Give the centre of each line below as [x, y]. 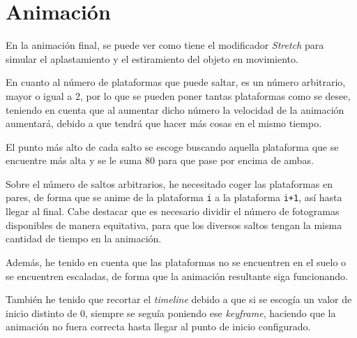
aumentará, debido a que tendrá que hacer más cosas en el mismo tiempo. [164, 123]
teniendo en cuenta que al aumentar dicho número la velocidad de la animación [175, 109]
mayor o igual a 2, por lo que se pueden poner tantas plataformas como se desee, [178, 95]
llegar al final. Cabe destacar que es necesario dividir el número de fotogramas [173, 211]
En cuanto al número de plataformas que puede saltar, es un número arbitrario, [176, 82]
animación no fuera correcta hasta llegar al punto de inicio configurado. [158, 326]
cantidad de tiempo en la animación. [84, 238]
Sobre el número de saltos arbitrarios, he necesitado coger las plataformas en [169, 183]
